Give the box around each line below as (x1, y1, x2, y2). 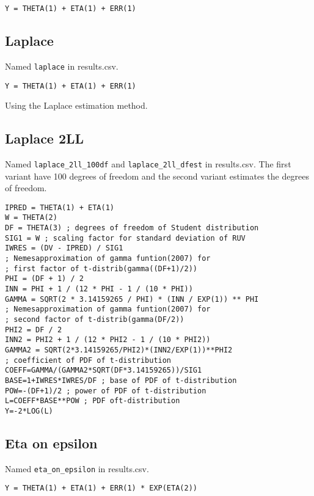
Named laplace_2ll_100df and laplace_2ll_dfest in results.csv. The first (5, 157, 291, 170)
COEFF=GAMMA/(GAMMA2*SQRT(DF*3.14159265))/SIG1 (5, 366, 202, 375)
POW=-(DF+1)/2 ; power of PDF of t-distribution (5, 386, 206, 395)
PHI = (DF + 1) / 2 (5, 274, 84, 283)
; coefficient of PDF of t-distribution (5, 356, 172, 365)
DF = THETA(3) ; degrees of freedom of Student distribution (5, 224, 259, 233)
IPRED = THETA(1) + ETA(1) (5, 203, 114, 212)
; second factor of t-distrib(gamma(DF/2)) (5, 315, 184, 324)
